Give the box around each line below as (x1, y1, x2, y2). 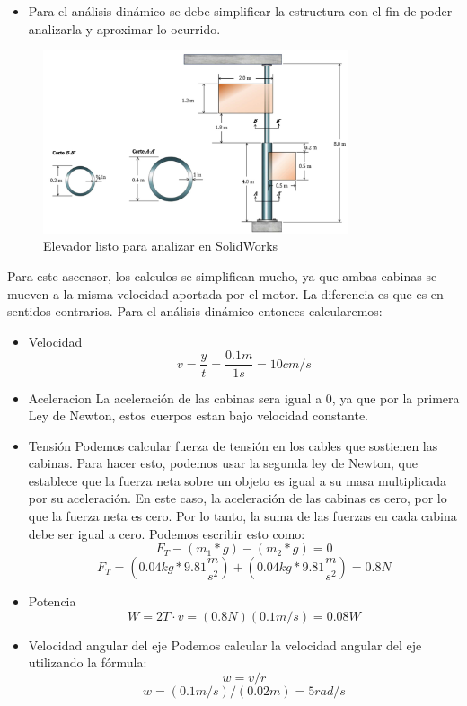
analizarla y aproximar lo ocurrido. (28, 19, 221, 38)
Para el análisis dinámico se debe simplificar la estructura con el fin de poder (28, 2, 453, 20)
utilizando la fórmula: (28, 653, 147, 672)
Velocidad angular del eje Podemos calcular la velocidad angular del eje (28, 635, 422, 654)
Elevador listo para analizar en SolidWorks (43, 236, 278, 255)
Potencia (28, 592, 76, 611)
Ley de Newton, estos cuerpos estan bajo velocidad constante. (28, 406, 368, 425)
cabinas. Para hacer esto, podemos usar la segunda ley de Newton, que (28, 454, 418, 472)
